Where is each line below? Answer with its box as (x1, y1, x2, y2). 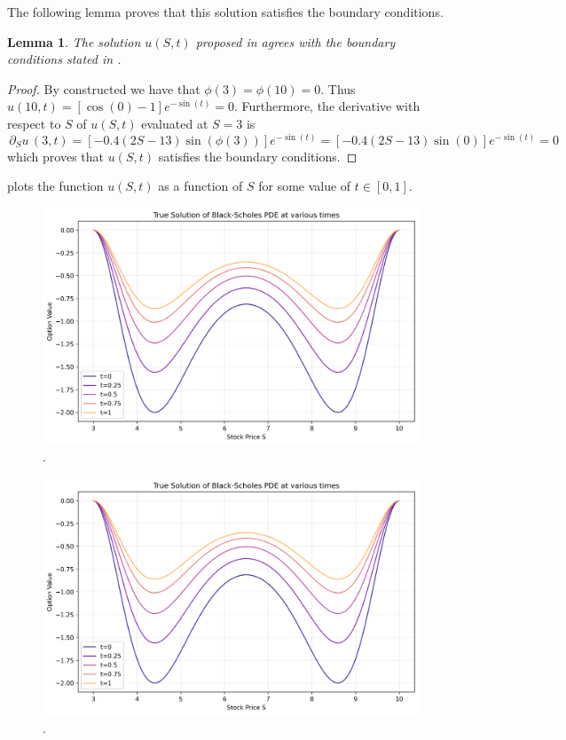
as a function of (158, 177, 243, 195)
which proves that (7, 146, 105, 165)
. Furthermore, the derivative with (234, 97, 421, 115)
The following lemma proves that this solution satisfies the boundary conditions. (7, 3, 444, 20)
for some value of (258, 177, 351, 195)
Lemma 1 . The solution (7, 32, 141, 51)
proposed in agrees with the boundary (195, 32, 396, 51)
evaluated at (141, 114, 208, 132)
